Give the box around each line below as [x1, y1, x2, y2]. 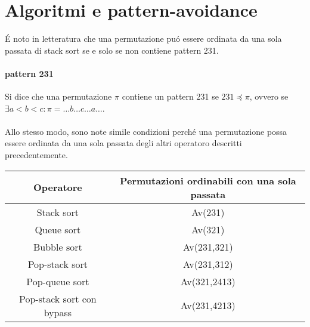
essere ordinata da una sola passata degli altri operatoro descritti [5, 137, 242, 149]
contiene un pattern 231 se [122, 90, 219, 103]
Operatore [33, 180, 82, 195]
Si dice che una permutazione [5, 90, 112, 103]
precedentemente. [5, 149, 68, 161]
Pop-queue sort [26, 274, 89, 288]
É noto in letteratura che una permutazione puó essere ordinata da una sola [5, 32, 282, 45]
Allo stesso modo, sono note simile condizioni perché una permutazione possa [5, 125, 287, 137]
